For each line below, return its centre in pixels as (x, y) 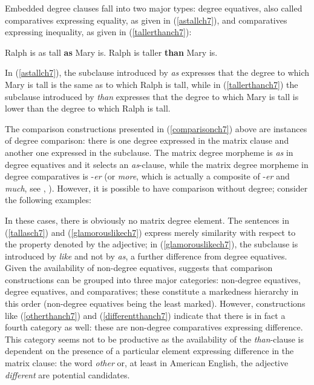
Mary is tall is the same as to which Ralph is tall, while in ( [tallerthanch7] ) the (152, 84)
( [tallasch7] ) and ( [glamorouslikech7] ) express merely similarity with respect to (150, 232)
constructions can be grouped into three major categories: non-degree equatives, (153, 279)
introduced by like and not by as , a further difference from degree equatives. (146, 256)
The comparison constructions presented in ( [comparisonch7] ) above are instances (156, 128)
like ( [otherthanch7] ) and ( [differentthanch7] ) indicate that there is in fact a (145, 315)
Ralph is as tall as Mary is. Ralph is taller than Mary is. (111, 52)
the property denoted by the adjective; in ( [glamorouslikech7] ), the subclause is (152, 244)
